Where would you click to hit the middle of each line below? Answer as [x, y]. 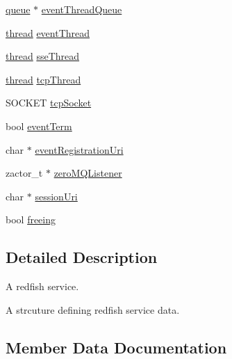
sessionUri [56, 196]
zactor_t [24, 173]
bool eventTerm [39, 126]
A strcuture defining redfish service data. [93, 309]
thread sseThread [43, 56]
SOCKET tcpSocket [49, 103]
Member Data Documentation [116, 347]
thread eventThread [48, 32]
